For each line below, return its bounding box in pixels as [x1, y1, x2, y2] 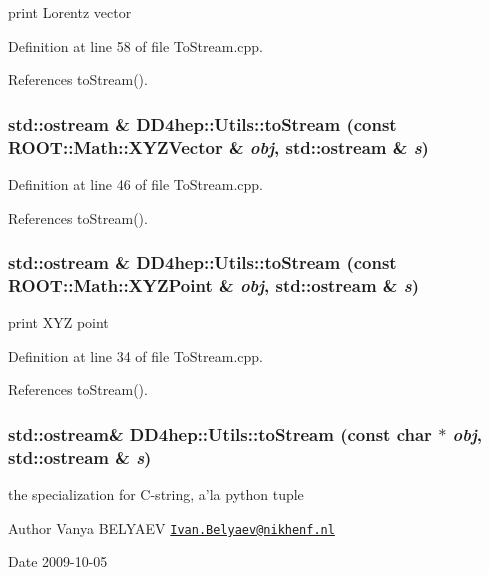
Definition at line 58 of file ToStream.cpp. [8, 35, 263, 56]
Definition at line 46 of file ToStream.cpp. [8, 173, 263, 194]
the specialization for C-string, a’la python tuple [8, 484, 304, 505]
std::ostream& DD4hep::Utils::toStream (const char [8, 421, 432, 446]
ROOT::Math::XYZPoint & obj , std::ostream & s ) [8, 272, 420, 297]
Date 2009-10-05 [8, 551, 108, 572]
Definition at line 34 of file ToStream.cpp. [8, 345, 263, 366]
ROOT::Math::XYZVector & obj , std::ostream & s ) [8, 134, 429, 159]
